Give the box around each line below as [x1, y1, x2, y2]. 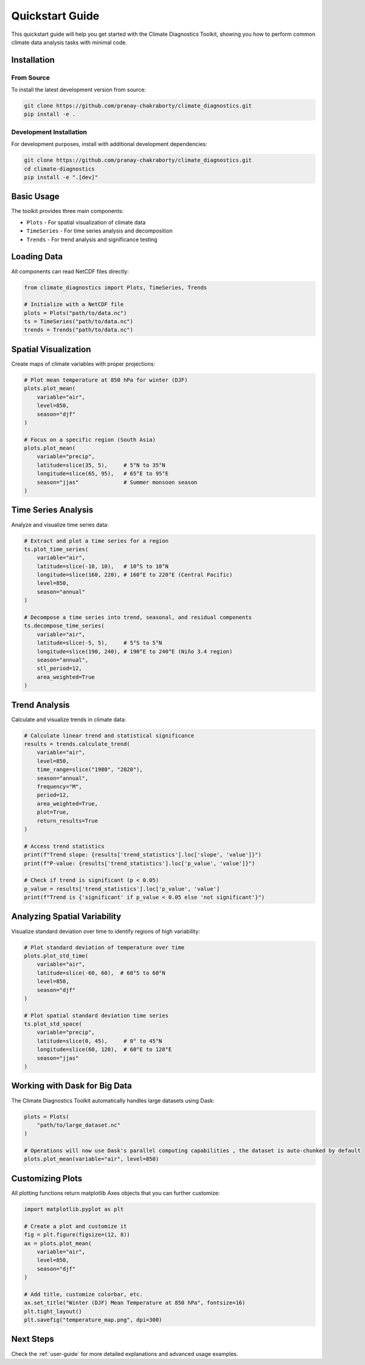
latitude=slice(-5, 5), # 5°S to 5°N [36, 640, 162, 646]
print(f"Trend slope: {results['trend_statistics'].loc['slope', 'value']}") [24, 851, 262, 858]
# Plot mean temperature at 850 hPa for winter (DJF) [24, 376, 188, 383]
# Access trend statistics [24, 843, 105, 850]
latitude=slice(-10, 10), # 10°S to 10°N [36, 563, 169, 570]
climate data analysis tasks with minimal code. [11, 38, 128, 46]
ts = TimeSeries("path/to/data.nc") [24, 318, 134, 325]
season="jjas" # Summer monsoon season [36, 478, 198, 486]
